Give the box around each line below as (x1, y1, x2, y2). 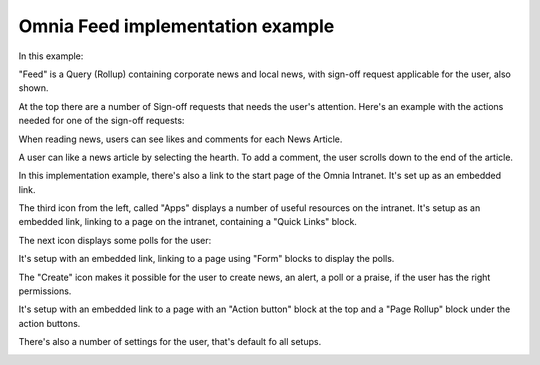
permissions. (18, 285, 72, 297)
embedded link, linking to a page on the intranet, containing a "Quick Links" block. (18, 216, 357, 228)
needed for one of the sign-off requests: (18, 115, 185, 127)
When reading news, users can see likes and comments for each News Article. (18, 133, 343, 145)
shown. (18, 82, 49, 94)
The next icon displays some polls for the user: (18, 234, 212, 246)
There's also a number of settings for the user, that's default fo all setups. (18, 336, 322, 348)
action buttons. (18, 317, 81, 329)
